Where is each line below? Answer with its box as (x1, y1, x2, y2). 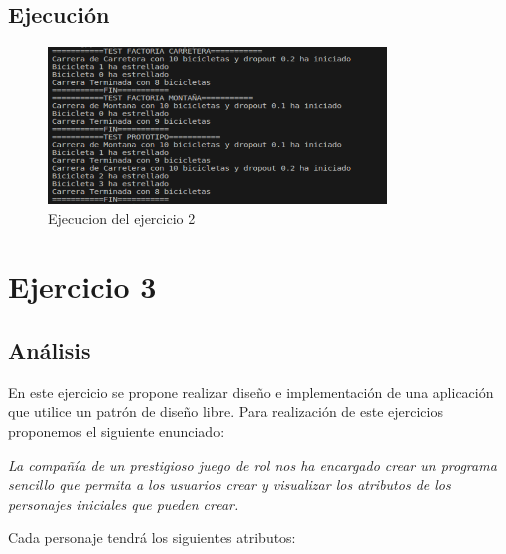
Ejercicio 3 (8, 266, 157, 307)
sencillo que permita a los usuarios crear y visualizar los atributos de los (8, 474, 451, 495)
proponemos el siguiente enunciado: (8, 420, 225, 441)
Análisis (8, 334, 91, 365)
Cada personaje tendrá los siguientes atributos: (8, 527, 296, 548)
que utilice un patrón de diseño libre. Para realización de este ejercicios (8, 401, 443, 422)
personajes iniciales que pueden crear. (8, 493, 239, 514)
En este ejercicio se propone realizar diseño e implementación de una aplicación (8, 381, 494, 402)
